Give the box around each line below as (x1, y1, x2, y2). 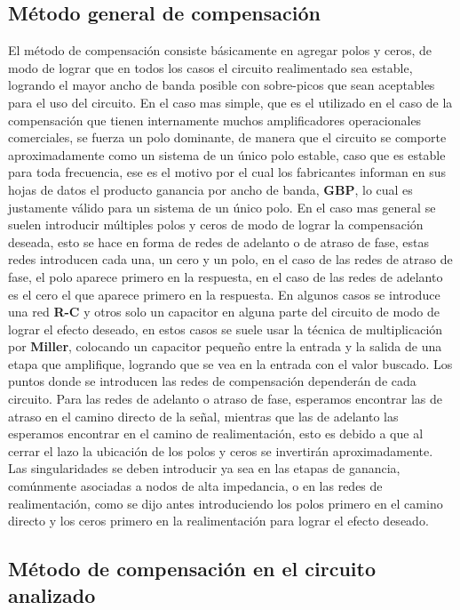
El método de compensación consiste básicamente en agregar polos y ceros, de (8, 41, 432, 60)
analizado (8, 581, 96, 608)
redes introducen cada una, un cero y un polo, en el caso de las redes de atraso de (8, 250, 453, 269)
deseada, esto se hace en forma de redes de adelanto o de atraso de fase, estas (8, 232, 429, 251)
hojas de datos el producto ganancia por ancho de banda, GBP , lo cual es (8, 180, 413, 198)
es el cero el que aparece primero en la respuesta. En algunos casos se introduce (8, 285, 440, 303)
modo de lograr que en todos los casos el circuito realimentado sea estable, (8, 58, 413, 76)
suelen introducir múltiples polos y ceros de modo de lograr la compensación (8, 215, 424, 234)
